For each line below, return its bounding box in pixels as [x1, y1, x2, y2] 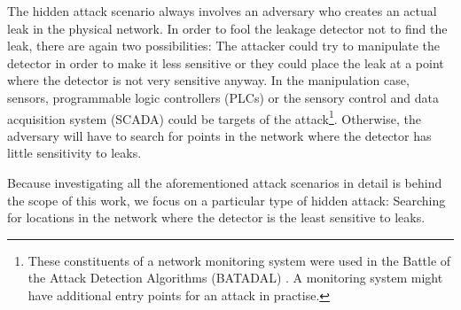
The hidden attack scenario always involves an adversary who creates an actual [7, 2, 437, 19]
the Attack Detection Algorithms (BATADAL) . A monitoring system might [27, 268, 443, 287]
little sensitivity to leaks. [7, 143, 142, 162]
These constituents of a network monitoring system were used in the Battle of [27, 251, 451, 269]
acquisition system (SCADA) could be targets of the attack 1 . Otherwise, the [7, 106, 421, 128]
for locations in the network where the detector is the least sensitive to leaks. [7, 208, 426, 227]
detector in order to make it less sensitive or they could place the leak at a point [7, 53, 444, 72]
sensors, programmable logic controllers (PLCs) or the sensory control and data [7, 88, 439, 106]
